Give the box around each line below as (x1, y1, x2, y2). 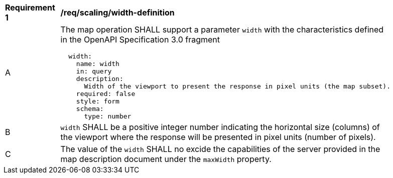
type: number (84, 112, 132, 120)
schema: (76, 105, 104, 112)
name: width (76, 60, 119, 67)
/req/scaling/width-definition (60, 7, 175, 17)
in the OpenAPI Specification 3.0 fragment (60, 34, 220, 44)
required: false (76, 90, 136, 97)
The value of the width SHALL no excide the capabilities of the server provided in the (60, 144, 380, 154)
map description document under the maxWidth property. (60, 154, 272, 164)
